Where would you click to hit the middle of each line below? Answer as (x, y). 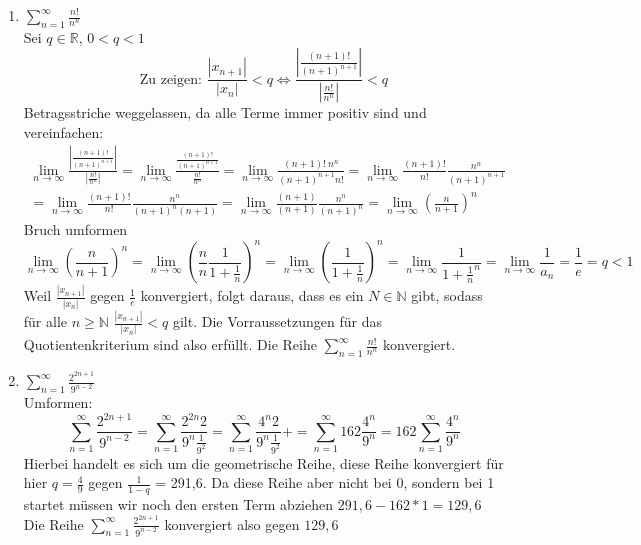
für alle (45, 321)
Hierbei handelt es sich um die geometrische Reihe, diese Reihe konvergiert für (263, 462)
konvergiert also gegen (232, 523)
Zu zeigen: (170, 79)
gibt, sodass (447, 295)
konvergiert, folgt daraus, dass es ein (252, 295)
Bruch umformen (75, 229)
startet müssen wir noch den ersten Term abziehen (178, 503)
